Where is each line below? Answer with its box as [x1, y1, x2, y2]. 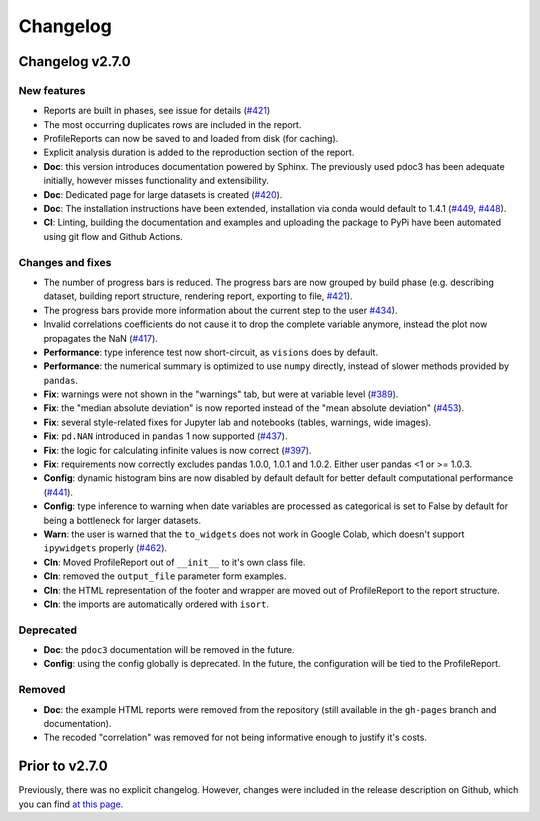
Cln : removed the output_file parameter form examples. [43, 570, 287, 582]
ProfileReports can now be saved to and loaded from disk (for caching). [43, 133, 339, 145]
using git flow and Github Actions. [43, 230, 184, 242]
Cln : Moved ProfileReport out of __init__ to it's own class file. [43, 556, 306, 568]
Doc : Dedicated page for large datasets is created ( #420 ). [43, 188, 283, 200]
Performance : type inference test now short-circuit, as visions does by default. [43, 346, 379, 358]
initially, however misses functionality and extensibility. [43, 175, 269, 187]
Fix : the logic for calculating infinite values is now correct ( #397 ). [43, 444, 312, 456]
